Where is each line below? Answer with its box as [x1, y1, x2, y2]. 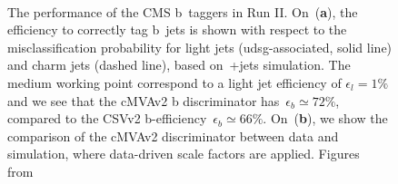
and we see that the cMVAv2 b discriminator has [7, 91, 280, 110]
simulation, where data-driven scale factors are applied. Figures [7, 144, 360, 163]
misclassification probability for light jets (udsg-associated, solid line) [7, 37, 393, 56]
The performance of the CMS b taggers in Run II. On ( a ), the [7, 2, 358, 21]
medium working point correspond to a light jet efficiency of [7, 73, 342, 92]
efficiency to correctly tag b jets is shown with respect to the [7, 20, 347, 39]
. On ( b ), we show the [263, 109, 388, 128]
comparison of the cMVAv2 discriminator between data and [7, 126, 339, 145]
